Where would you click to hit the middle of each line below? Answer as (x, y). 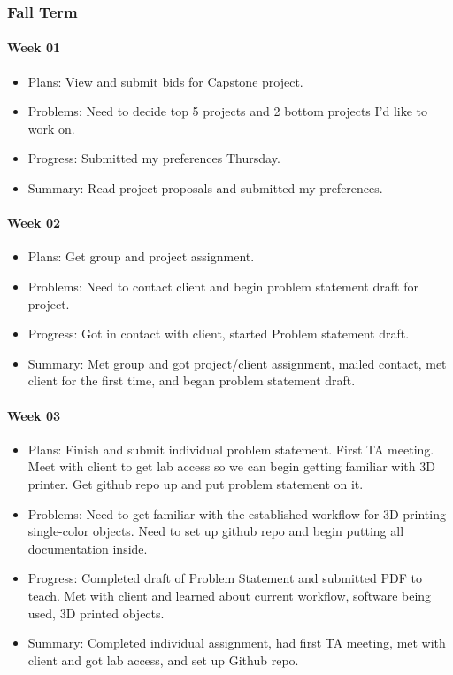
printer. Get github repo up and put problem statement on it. (196, 483)
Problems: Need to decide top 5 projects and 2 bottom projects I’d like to (228, 111)
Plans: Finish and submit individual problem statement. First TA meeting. (231, 449)
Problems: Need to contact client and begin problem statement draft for (223, 286)
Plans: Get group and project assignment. (141, 256)
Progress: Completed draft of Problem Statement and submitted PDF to (225, 578)
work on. (51, 128)
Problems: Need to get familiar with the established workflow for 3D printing (237, 513)
